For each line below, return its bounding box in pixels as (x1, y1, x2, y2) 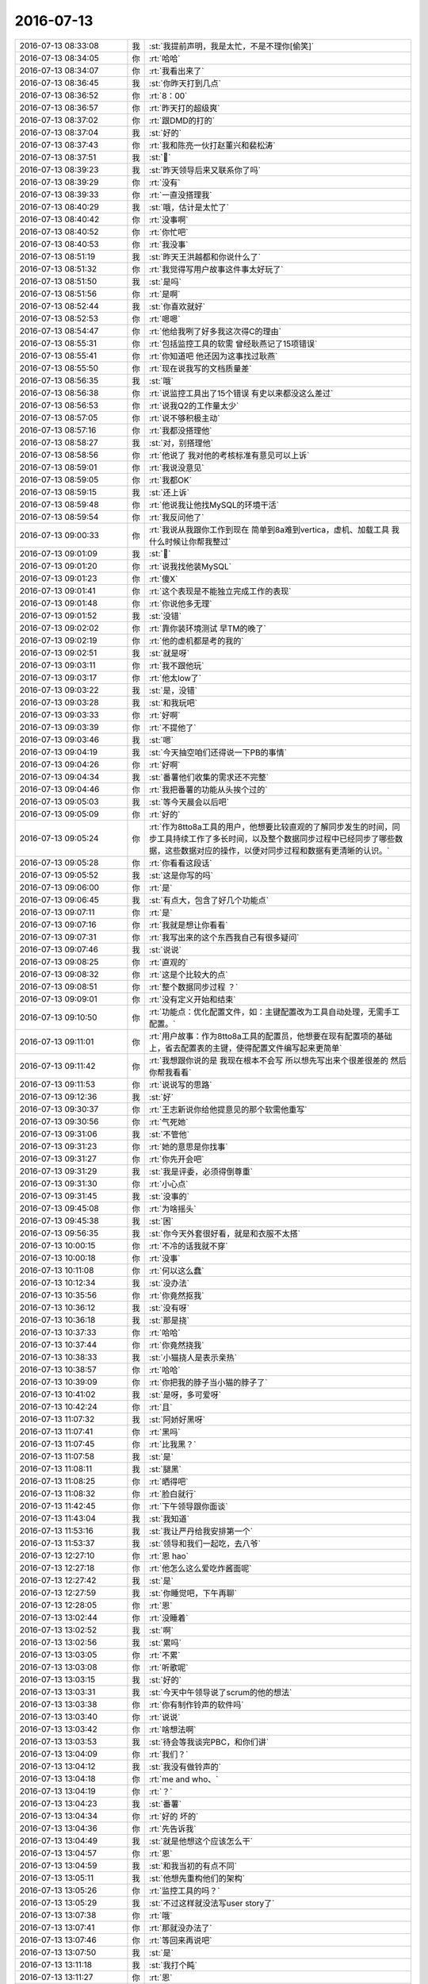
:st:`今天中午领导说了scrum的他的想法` (148, 1686, 292, 1698)
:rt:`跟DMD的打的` (148, 115, 216, 126)
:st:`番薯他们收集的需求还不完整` (148, 771, 269, 782)
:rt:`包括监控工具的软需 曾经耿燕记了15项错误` (148, 338, 318, 349)
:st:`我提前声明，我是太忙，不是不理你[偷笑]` (148, 40, 315, 52)
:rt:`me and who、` (148, 1774, 219, 1785)
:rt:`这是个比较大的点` (148, 969, 228, 980)
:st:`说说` (148, 944, 182, 955)
